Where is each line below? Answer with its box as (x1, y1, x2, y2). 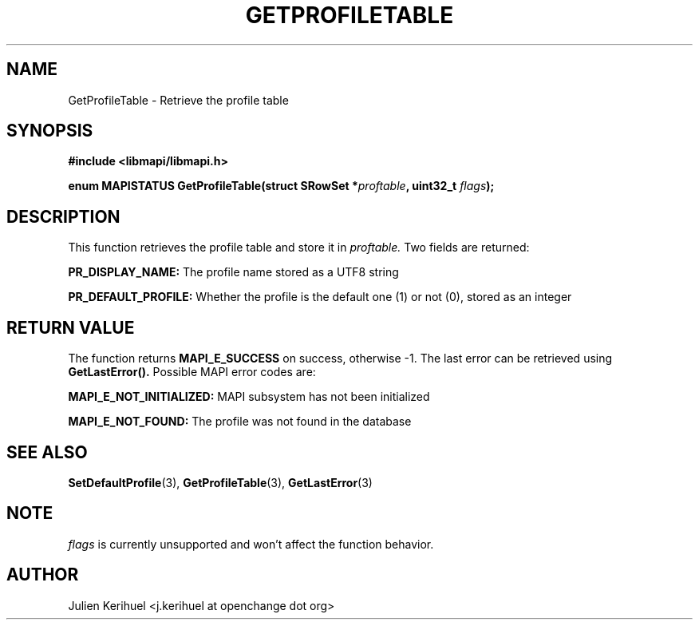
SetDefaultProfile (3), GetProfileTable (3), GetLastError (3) (68, 475, 373, 489)
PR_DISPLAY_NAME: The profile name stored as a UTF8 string (68, 265, 399, 279)
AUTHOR (6, 565, 79, 585)
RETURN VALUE (6, 317, 135, 338)
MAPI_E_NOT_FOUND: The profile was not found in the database (68, 414, 412, 429)
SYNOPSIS (6, 121, 93, 141)
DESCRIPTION (6, 206, 120, 227)
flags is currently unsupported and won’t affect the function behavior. (68, 537, 434, 551)
